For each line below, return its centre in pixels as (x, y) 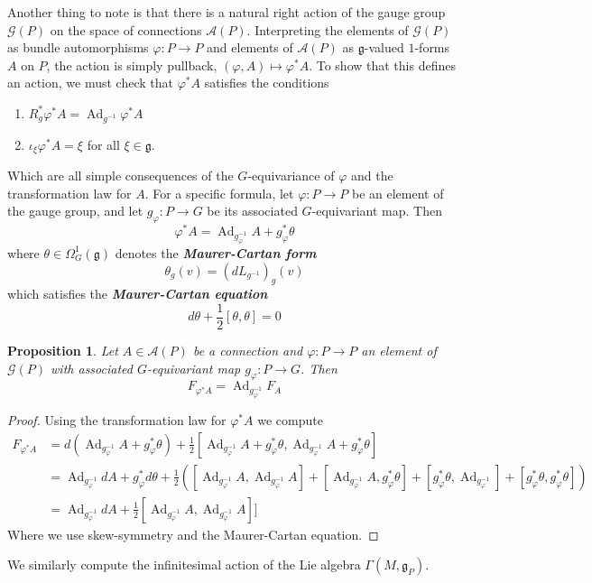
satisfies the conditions (267, 83)
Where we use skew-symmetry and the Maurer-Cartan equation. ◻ (193, 534)
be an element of (398, 193)
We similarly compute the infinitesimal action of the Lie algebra (184, 564)
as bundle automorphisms (78, 47)
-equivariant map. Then (377, 211)
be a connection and (248, 350)
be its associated (252, 211)
